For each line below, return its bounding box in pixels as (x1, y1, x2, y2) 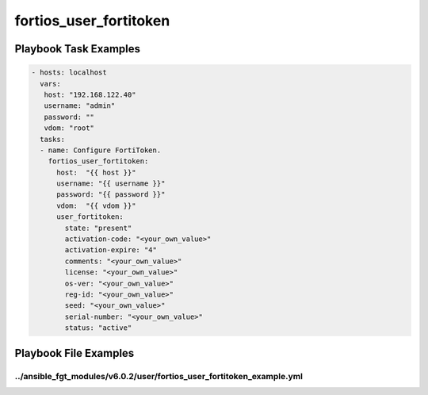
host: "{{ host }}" (56, 167, 136, 177)
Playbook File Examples (14, 346, 135, 360)
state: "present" (64, 223, 132, 232)
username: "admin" (44, 102, 116, 110)
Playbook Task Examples (14, 42, 141, 56)
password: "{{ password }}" (56, 190, 166, 199)
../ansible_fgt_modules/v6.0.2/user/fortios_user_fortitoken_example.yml (14, 370, 303, 382)
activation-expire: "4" (64, 246, 158, 255)
